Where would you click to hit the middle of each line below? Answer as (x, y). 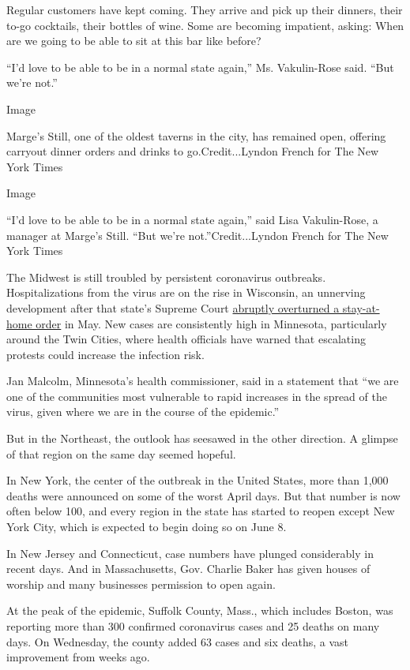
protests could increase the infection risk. (105, 354)
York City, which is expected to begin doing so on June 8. (147, 527)
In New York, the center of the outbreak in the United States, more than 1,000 (197, 480)
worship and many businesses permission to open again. (141, 584)
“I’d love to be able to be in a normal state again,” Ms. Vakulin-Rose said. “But (200, 67)
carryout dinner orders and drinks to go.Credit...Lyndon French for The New (193, 151)
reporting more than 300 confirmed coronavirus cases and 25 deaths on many (193, 626)
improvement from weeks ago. (78, 657)
